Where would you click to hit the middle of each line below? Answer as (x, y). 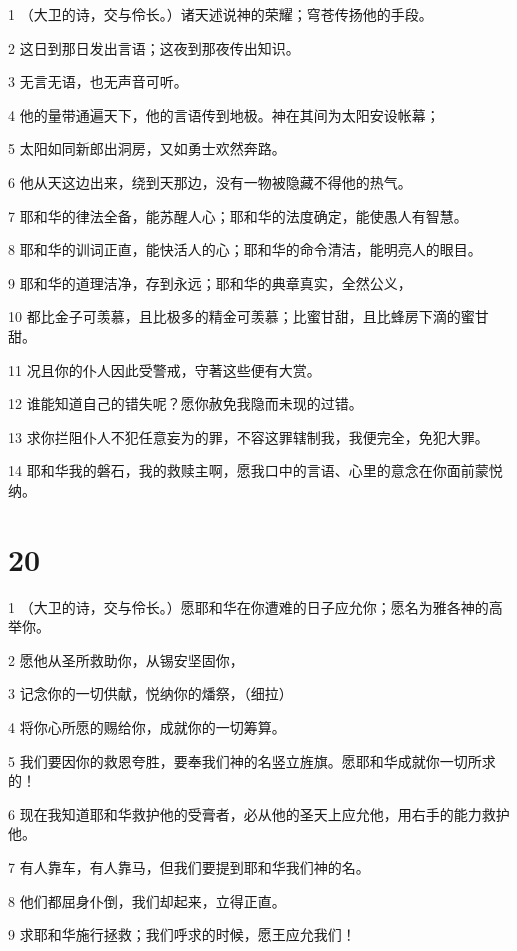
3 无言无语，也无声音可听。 (98, 81)
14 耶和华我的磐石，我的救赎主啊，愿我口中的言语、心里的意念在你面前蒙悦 (255, 470)
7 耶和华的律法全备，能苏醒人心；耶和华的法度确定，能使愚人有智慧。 (238, 215)
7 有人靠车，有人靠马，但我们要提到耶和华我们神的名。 (189, 866)
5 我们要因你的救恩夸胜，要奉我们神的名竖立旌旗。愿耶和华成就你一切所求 (252, 760)
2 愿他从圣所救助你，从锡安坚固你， (126, 659)
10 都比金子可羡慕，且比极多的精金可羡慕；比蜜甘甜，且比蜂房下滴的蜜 (241, 316)
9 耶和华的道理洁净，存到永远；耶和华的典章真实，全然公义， (210, 282)
